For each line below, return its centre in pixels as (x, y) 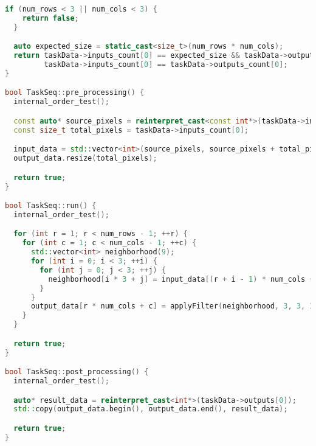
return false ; (50, 18)
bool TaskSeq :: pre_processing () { (75, 93)
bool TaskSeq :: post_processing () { (77, 372)
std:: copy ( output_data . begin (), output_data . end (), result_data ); (151, 409)
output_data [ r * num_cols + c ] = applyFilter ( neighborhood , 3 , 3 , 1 (172, 306)
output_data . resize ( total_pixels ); (85, 159)
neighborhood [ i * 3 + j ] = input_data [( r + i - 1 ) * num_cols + (181, 279)
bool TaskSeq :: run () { (51, 206)
